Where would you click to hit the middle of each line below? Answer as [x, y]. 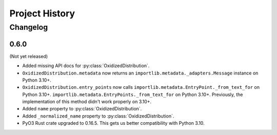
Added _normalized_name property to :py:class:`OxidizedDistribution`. [98, 116]
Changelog [29, 27]
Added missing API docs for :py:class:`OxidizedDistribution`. [86, 66]
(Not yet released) [29, 56]
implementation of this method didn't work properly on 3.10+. [87, 102]
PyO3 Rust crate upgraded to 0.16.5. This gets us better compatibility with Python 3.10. [113, 123]
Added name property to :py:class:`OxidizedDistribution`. [82, 109]
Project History [42, 13]
